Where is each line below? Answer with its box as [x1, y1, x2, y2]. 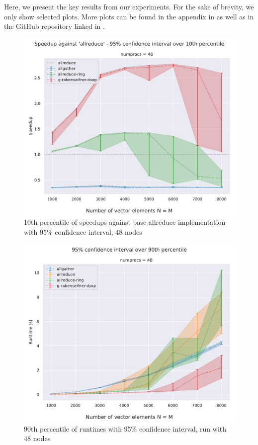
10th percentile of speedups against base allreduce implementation [24, 217, 226, 227]
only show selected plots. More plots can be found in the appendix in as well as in [4, 11, 254, 21]
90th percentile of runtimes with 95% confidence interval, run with [24, 423, 227, 434]
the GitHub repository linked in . [4, 21, 105, 31]
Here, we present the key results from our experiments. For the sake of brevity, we [4, 1, 254, 11]
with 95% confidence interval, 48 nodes [24, 227, 142, 237]
